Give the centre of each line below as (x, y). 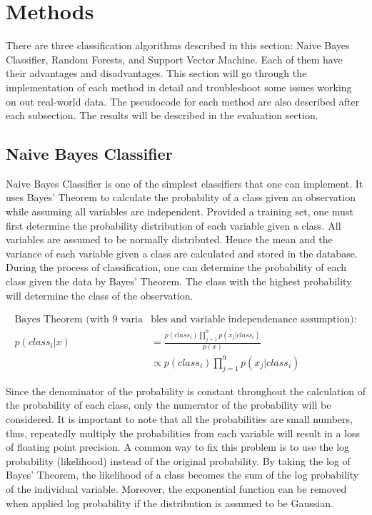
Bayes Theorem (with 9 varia (79, 320)
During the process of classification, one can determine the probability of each (176, 267)
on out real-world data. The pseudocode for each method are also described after (183, 101)
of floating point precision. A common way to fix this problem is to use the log (178, 447)
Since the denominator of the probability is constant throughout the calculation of (186, 391)
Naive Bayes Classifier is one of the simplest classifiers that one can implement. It (185, 183)
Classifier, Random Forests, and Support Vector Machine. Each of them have (174, 59)
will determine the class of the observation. (100, 295)
